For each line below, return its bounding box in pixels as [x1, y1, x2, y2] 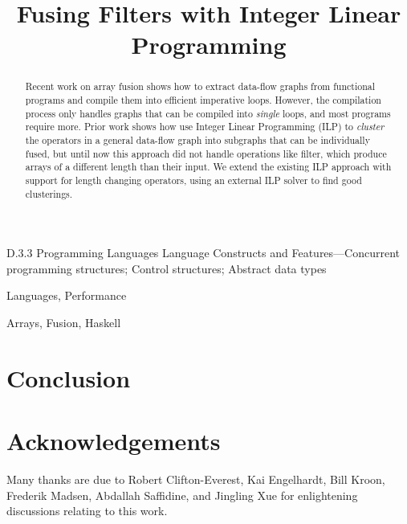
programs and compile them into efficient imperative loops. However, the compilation [25, 93, 381, 107]
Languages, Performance [6, 287, 127, 304]
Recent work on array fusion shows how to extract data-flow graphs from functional [25, 80, 376, 93]
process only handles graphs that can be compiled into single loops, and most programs [25, 106, 391, 120]
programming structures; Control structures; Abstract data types [6, 260, 327, 276]
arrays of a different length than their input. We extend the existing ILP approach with [25, 160, 392, 174]
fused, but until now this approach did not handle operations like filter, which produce [25, 146, 387, 160]
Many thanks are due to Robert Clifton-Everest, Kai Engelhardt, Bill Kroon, [6, 471, 385, 488]
